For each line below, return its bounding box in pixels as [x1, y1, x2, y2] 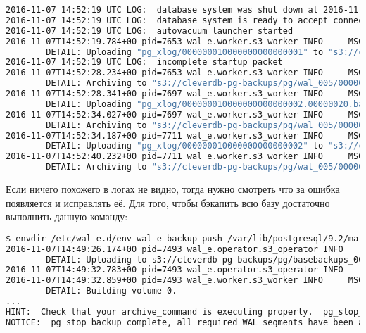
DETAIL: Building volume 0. [46, 286, 177, 296]
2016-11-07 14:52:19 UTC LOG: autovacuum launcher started [6, 25, 294, 36]
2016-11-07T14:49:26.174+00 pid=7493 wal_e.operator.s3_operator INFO [6, 244, 343, 254]
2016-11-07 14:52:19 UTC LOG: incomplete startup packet [6, 57, 283, 68]
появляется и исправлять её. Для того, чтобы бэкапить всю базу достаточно [6, 195, 330, 210]
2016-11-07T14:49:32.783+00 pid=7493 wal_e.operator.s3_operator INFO [6, 265, 343, 275]
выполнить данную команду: [6, 209, 128, 224]
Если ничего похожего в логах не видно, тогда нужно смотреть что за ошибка [6, 182, 340, 196]
